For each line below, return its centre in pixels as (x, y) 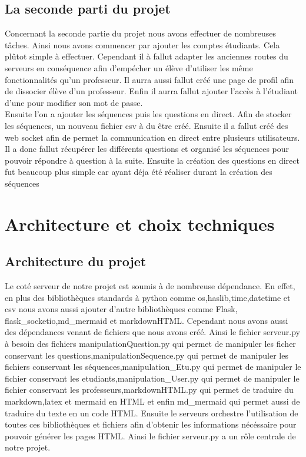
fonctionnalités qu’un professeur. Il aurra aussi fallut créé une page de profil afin (149, 79)
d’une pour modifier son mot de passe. (74, 102)
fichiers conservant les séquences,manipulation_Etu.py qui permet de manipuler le (153, 367)
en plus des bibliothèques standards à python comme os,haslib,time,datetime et (148, 297)
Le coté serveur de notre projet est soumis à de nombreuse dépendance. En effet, (150, 286)
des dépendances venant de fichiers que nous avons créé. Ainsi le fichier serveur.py (152, 332)
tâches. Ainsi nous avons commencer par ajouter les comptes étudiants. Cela (142, 44)
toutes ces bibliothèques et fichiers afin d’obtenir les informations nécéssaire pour (151, 424)
